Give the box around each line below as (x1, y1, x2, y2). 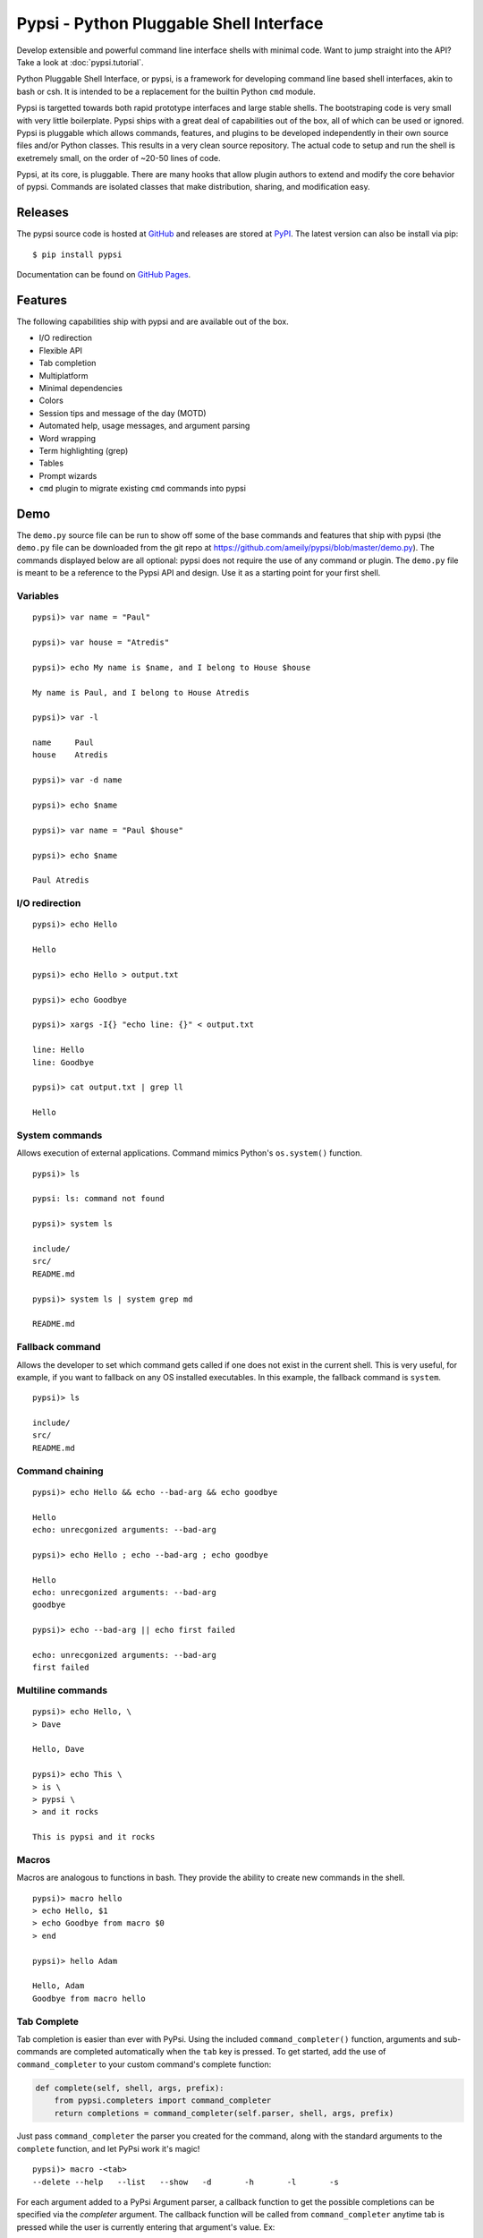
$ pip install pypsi (32, 249, 123, 260)
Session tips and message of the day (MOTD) (38, 407, 207, 418)
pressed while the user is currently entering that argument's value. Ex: (16, 2221, 275, 2233)
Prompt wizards (38, 470, 97, 481)
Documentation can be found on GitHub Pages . (16, 269, 191, 280)
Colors (38, 395, 64, 406)
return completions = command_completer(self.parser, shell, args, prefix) (54, 2108, 394, 2118)
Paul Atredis (32, 876, 89, 885)
